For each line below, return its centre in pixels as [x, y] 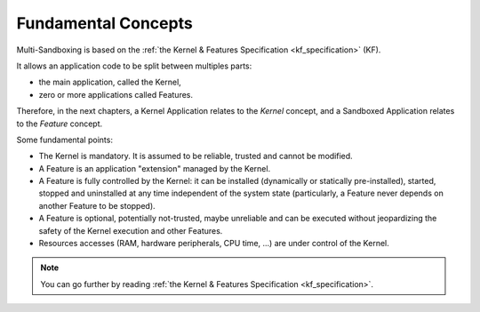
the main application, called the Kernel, [110, 82]
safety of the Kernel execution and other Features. [131, 230]
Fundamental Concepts [104, 23]
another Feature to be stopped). [97, 205]
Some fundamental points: [64, 140]
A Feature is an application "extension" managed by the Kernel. [155, 168]
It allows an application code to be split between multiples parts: [134, 66]
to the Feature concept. [60, 124]
